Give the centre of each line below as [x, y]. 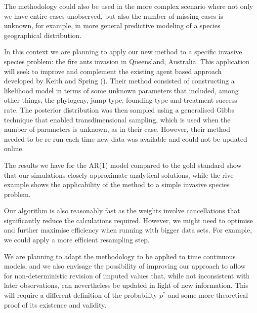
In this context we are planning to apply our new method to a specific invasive [123, 52]
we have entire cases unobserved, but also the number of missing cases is [114, 16]
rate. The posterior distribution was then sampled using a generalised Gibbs [119, 109]
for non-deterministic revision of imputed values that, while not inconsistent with [127, 275]
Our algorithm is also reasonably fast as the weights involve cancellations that [122, 211]
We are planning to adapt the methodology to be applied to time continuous [120, 256]
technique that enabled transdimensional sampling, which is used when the [117, 119]
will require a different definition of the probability [81, 295]
